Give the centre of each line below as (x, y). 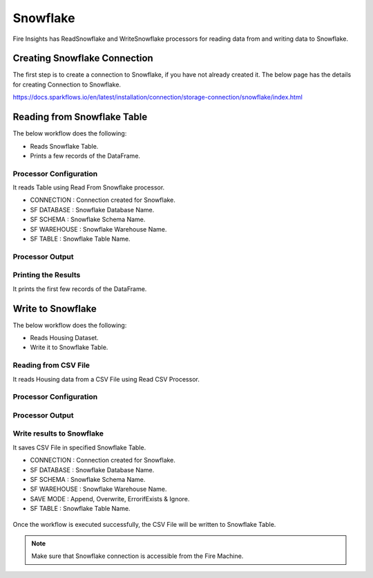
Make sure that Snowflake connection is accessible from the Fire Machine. (137, 556)
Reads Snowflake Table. (64, 146)
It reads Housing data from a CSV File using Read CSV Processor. (106, 379)
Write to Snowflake (55, 309)
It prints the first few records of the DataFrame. (80, 289)
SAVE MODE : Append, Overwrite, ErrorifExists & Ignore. (110, 498)
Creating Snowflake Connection (83, 58)
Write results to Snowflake (58, 433)
